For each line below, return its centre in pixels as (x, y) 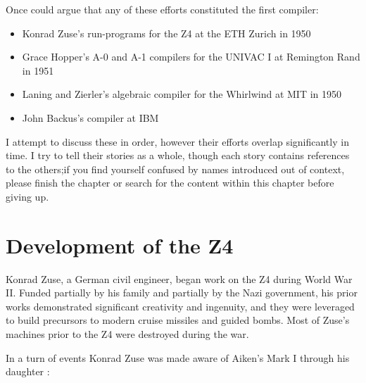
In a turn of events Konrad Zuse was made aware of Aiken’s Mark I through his (178, 357)
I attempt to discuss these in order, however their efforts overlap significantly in (177, 141)
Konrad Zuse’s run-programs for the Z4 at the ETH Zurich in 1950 (166, 33)
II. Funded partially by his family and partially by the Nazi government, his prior (182, 293)
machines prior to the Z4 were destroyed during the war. (127, 334)
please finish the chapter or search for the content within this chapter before (170, 183)
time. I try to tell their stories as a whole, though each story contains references (178, 155)
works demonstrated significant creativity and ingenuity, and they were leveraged (180, 306)
